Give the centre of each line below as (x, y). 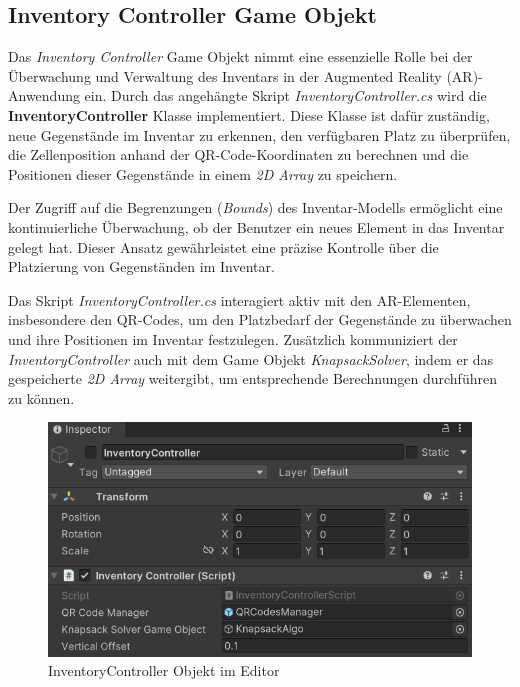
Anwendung (44, 95)
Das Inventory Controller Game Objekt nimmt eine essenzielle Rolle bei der (240, 56)
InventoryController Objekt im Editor (164, 670)
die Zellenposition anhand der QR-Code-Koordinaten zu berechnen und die (238, 154)
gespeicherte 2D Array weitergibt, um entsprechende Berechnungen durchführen (252, 378)
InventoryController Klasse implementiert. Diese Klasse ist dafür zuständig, (249, 114)
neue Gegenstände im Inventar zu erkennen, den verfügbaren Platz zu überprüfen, (259, 134)
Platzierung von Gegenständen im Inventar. (141, 266)
